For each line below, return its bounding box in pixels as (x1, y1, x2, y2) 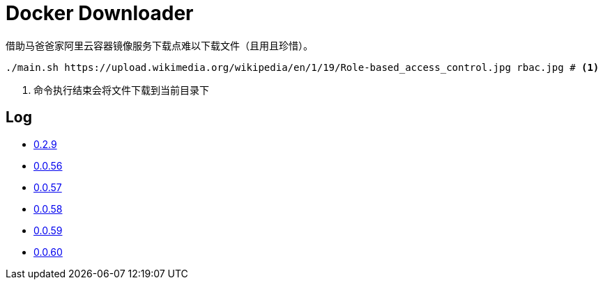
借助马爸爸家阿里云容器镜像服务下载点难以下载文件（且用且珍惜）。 (6, 39, 313, 51)
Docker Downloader (6, 1, 194, 25)
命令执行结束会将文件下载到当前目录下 (33, 83, 209, 96)
